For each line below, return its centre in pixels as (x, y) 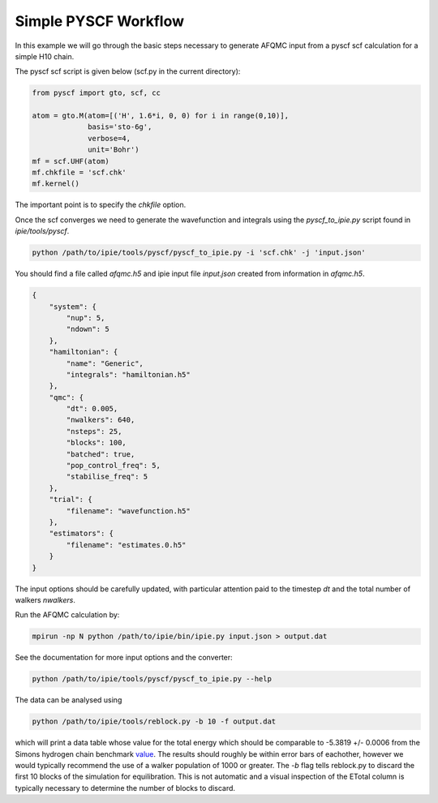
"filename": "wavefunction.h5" (128, 511)
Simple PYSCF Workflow (99, 21)
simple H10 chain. (45, 56)
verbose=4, (109, 138)
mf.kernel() (56, 184)
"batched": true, (101, 454)
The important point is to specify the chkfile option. (101, 205)
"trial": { (71, 500)
